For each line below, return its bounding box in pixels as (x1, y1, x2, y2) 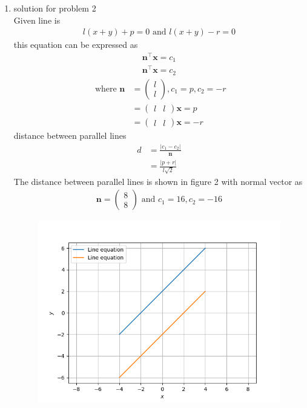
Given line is (13, 13, 61, 26)
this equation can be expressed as (13, 38, 138, 51)
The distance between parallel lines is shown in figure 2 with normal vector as (13, 175, 303, 187)
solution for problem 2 (13, 2, 96, 14)
